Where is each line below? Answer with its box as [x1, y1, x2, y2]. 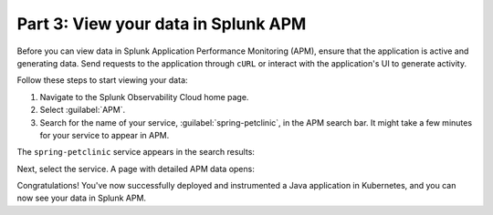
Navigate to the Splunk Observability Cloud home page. [39, 91, 249, 102]
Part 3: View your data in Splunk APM [16, 14, 307, 34]
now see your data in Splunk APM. [16, 192, 146, 204]
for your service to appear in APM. [39, 129, 170, 140]
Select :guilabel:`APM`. [39, 105, 126, 116]
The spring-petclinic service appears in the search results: [16, 147, 256, 158]
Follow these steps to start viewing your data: [16, 75, 188, 86]
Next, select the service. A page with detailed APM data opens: [16, 163, 255, 174]
